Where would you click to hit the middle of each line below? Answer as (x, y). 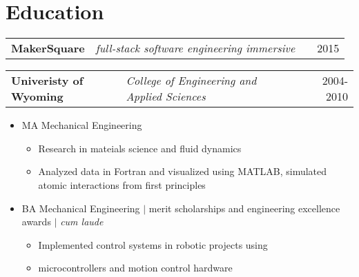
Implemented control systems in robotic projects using (153, 244)
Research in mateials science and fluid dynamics (140, 148)
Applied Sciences (166, 96)
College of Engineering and (191, 81)
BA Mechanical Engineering (81, 208)
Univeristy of (47, 81)
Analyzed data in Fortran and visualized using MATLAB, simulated (183, 171)
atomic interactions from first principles (122, 184)
